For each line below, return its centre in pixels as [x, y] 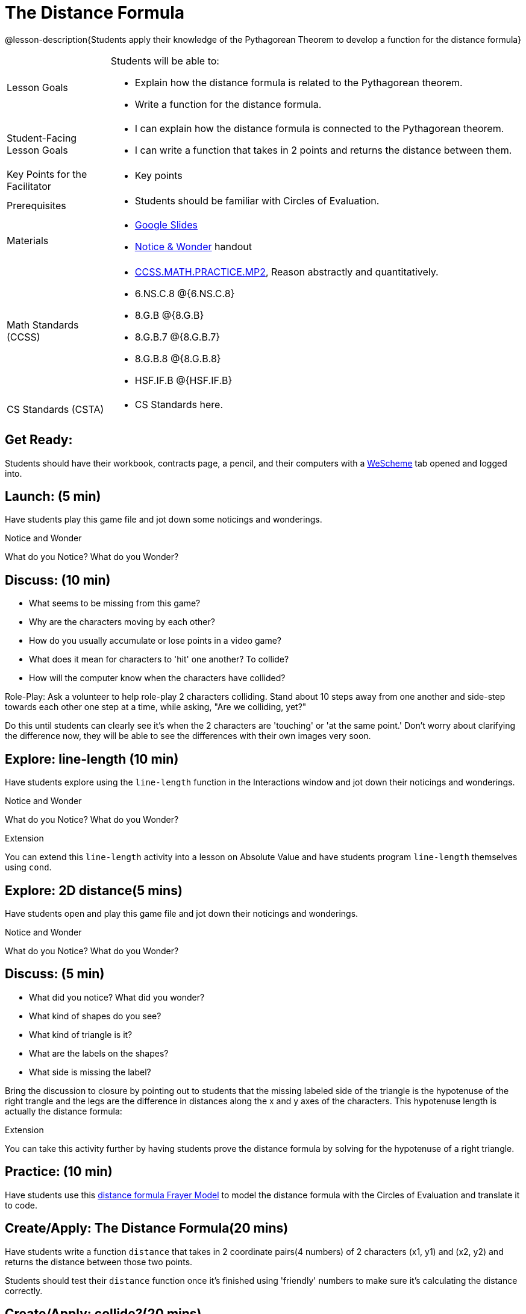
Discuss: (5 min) [55, 974]
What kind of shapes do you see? [95, 1016]
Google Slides [166, 225]
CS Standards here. [179, 404]
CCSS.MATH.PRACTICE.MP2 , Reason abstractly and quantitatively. [286, 272]
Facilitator [29, 186]
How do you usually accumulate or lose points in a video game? [155, 641]
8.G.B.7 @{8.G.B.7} [177, 337]
